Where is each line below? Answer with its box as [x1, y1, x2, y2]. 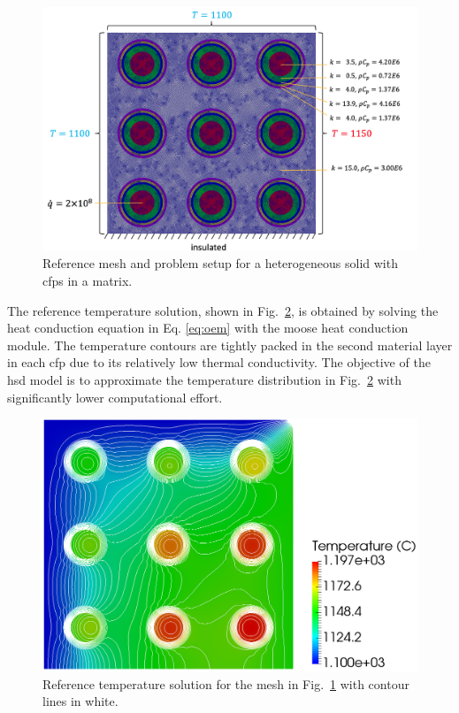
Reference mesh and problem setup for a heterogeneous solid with [42, 254, 398, 272]
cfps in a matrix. [42, 271, 133, 289]
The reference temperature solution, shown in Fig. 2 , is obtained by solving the [7, 301, 439, 319]
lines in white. [42, 692, 119, 710]
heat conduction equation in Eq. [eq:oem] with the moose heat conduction [7, 318, 409, 337]
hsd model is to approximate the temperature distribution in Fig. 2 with [7, 370, 402, 388]
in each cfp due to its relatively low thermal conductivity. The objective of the [7, 353, 431, 372]
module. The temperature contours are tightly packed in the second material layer [7, 335, 453, 354]
